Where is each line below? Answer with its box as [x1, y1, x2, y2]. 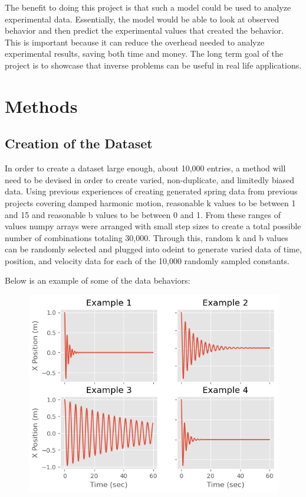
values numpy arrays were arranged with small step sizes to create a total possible [5, 220, 301, 232]
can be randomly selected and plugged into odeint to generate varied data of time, [5, 243, 302, 255]
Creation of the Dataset [5, 134, 153, 152]
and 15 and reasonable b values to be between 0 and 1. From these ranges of [5, 208, 281, 220]
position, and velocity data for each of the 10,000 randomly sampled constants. [5, 254, 290, 267]
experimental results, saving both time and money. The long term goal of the [5, 47, 284, 60]
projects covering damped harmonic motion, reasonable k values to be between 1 [5, 196, 296, 209]
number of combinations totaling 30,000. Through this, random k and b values [5, 231, 288, 243]
